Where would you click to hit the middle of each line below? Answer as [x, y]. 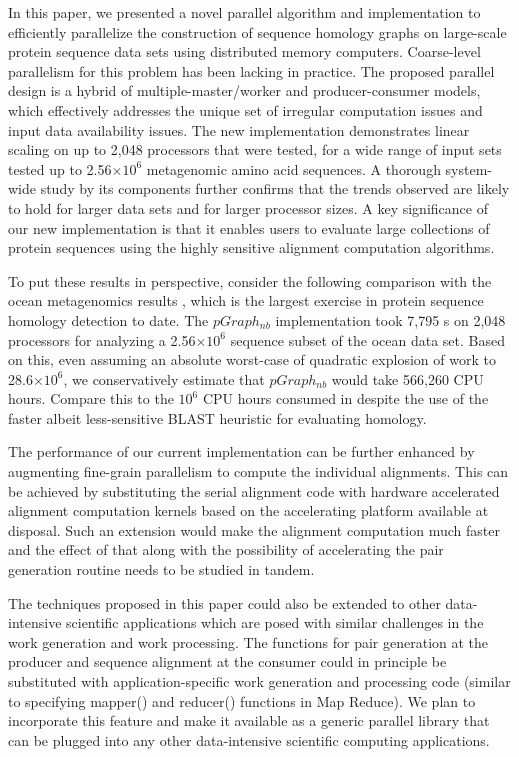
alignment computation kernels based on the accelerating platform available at [248, 510]
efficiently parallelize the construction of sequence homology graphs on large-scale [257, 31]
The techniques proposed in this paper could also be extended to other [224, 602]
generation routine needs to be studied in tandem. [161, 569]
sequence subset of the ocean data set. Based [367, 339]
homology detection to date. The [108, 319]
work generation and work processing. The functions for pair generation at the [248, 641]
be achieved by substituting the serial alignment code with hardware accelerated [254, 490]
